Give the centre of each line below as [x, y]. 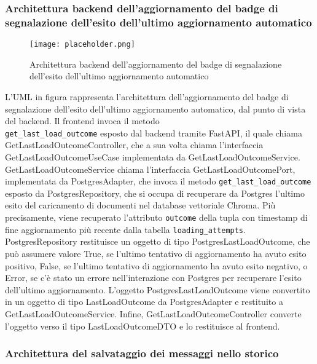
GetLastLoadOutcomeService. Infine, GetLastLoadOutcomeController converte [153, 313]
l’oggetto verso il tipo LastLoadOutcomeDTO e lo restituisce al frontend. [143, 326]
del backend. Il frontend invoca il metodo [82, 121]
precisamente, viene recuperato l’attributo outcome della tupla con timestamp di [156, 217]
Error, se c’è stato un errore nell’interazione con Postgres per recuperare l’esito [153, 278]
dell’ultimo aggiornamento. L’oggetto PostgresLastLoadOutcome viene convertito [158, 289]
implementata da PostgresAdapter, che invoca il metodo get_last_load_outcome [158, 181]
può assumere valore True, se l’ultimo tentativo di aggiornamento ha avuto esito [156, 253]
